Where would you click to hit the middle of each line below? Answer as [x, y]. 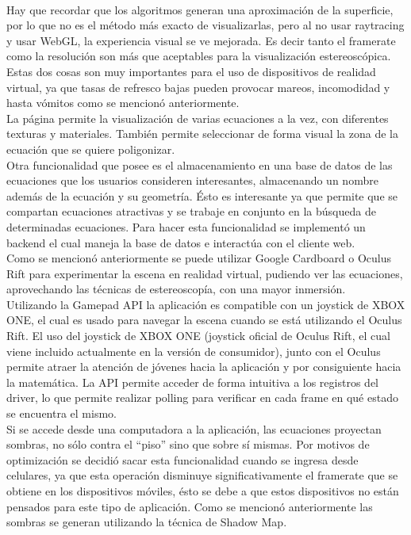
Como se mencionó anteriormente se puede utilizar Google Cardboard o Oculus [199, 258]
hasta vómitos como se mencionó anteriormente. [123, 103]
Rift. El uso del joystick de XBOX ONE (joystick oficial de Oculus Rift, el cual [198, 336]
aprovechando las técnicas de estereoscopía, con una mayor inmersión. [176, 289]
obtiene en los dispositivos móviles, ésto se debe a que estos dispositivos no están [203, 491]
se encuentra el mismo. [61, 413]
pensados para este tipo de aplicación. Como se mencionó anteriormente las [190, 506]
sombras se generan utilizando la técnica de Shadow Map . [147, 522]
